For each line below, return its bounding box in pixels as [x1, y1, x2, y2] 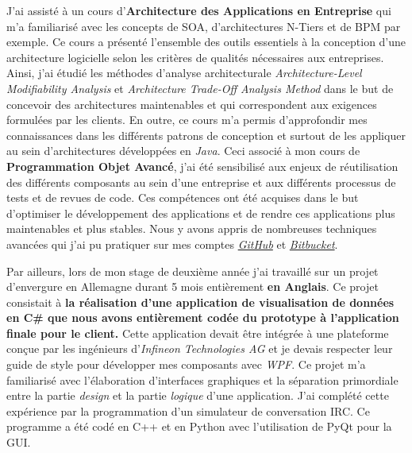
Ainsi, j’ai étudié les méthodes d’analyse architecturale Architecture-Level [6, 64, 362, 81]
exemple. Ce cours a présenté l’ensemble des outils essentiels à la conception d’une [6, 33, 406, 50]
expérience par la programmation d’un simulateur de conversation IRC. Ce [6, 402, 370, 419]
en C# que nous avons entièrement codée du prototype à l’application [6, 309, 399, 326]
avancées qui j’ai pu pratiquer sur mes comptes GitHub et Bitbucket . [6, 235, 338, 252]
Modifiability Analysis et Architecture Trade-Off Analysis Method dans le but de [6, 79, 394, 96]
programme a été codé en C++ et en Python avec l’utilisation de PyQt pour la [6, 418, 392, 435]
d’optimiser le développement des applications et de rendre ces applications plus [6, 204, 395, 221]
